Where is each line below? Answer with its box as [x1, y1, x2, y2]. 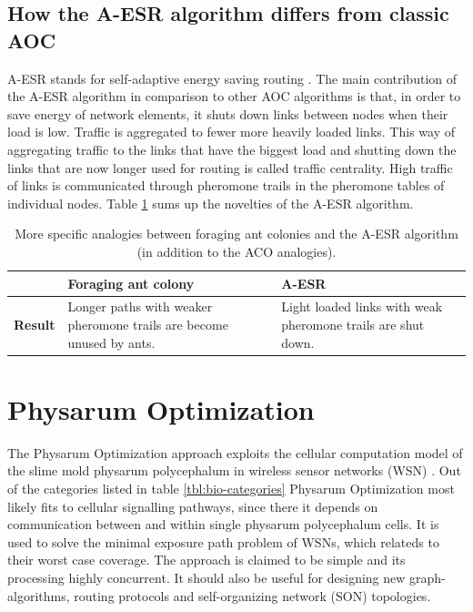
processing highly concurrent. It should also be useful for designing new [7, 567, 406, 586]
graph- [409, 567, 446, 586]
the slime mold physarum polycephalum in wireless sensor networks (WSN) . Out [7, 461, 461, 480]
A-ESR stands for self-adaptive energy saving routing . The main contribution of [7, 68, 458, 87]
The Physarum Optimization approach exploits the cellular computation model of [7, 443, 463, 462]
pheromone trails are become [67, 314, 228, 333]
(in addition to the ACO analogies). [136, 241, 337, 260]
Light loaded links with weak [281, 297, 443, 316]
